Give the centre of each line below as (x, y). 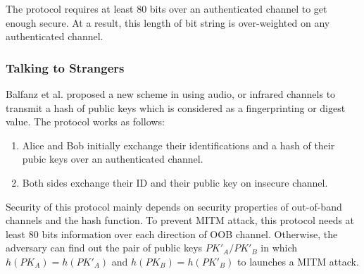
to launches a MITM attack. (298, 261)
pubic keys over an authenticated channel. (113, 159)
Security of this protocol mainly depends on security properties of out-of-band (174, 206)
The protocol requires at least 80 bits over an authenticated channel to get (167, 8)
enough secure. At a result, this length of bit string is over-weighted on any (168, 22)
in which (279, 248)
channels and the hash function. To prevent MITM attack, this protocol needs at (180, 220)
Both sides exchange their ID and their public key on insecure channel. (175, 182)
